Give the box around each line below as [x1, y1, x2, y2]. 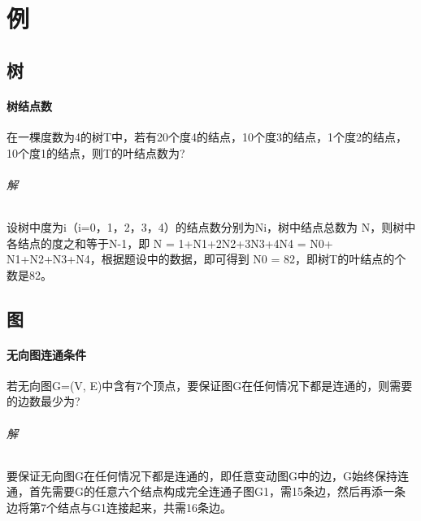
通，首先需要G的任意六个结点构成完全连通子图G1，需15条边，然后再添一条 [7, 483, 406, 500]
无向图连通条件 [7, 345, 86, 363]
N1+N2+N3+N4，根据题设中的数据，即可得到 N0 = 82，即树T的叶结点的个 [7, 250, 406, 267]
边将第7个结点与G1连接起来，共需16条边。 [7, 499, 232, 516]
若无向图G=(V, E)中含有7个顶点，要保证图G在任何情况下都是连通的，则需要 [7, 376, 413, 393]
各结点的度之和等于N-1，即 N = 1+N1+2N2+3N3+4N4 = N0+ [7, 234, 333, 251]
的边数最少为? [7, 393, 80, 410]
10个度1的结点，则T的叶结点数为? [7, 144, 185, 161]
